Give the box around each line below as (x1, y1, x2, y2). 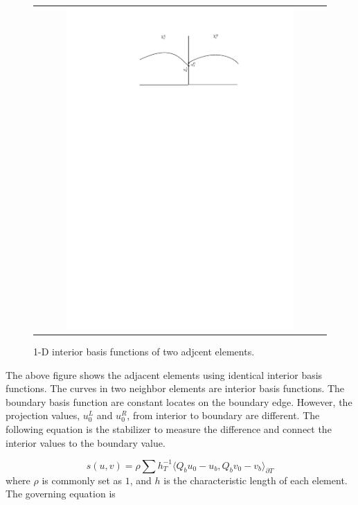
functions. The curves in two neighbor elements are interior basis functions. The (6, 381, 345, 396)
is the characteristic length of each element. (163, 472, 348, 487)
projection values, (6, 408, 80, 423)
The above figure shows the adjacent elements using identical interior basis (6, 367, 323, 382)
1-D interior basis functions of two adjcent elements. (33, 344, 255, 358)
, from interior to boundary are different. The (127, 408, 320, 423)
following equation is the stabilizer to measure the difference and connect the (6, 421, 332, 436)
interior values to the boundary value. (6, 435, 165, 450)
